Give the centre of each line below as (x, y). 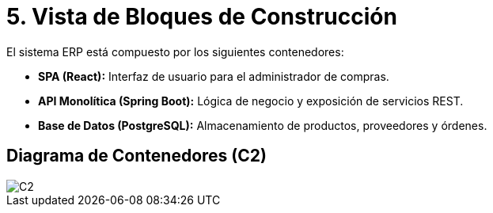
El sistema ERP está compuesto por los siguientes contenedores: (175, 51)
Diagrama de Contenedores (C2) (137, 156)
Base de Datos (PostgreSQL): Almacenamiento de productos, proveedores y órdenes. (263, 125)
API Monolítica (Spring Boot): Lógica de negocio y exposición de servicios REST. (251, 101)
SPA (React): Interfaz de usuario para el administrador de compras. (214, 76)
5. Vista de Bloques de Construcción (202, 17)
